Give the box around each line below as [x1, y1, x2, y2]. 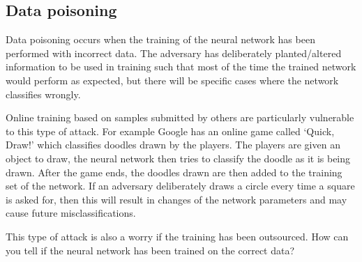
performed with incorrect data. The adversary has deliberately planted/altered [6, 45, 342, 60]
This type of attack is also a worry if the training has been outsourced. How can [6, 229, 349, 243]
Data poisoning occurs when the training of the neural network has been [6, 32, 315, 47]
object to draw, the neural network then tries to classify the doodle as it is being [6, 151, 351, 165]
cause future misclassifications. [6, 206, 136, 220]
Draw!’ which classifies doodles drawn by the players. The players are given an [6, 137, 340, 152]
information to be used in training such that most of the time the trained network [6, 59, 356, 74]
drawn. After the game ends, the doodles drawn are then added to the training [6, 164, 342, 179]
